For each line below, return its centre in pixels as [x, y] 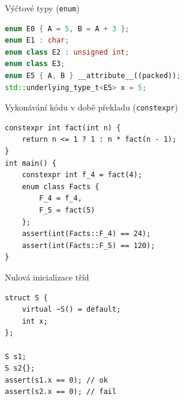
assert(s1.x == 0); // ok [56, 380]
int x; [35, 321]
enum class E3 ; [35, 64]
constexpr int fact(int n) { [63, 128]
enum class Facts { [61, 186]
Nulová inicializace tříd [47, 277]
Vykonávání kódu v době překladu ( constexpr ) [91, 107]
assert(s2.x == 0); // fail [61, 392]
